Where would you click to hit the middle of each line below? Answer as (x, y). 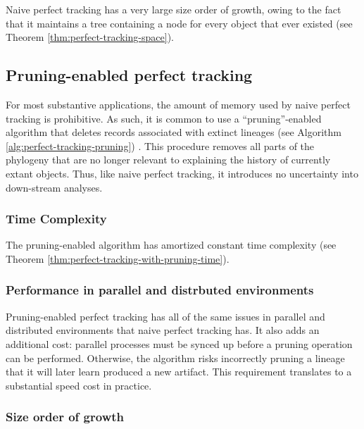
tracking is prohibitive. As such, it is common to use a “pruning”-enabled (164, 118)
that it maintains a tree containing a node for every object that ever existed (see (179, 23)
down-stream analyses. (54, 187)
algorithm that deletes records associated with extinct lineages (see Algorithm (174, 132)
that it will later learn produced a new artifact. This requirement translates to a (179, 372)
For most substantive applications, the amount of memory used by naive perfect (178, 104)
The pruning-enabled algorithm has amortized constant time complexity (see (171, 245)
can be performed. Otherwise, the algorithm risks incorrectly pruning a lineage (175, 357)
